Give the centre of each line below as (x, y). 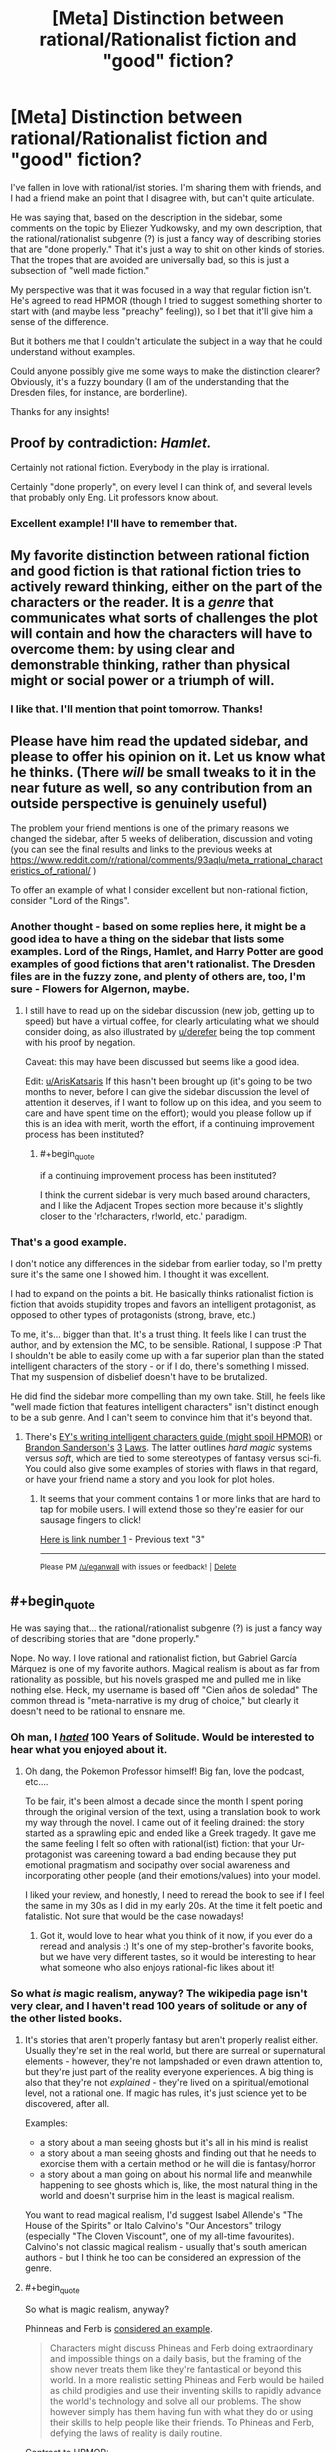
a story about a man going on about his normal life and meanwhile (176, 2174)
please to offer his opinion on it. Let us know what (168, 757)
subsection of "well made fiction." (80, 270)
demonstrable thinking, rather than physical (150, 665)
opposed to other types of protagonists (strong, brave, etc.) (133, 1315)
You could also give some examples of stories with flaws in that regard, (171, 1469)
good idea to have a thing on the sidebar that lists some (147, 939)
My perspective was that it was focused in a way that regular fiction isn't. (161, 289)
